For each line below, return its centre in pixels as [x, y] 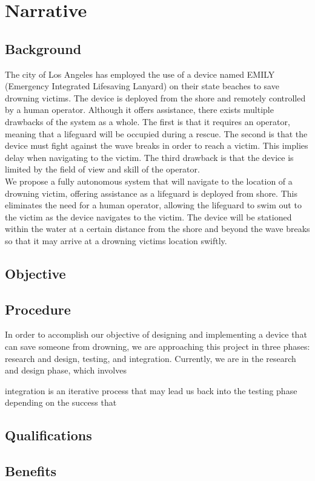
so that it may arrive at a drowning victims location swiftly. [116, 240]
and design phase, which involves [66, 370]
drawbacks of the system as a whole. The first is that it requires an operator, [148, 121]
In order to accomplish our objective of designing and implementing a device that [156, 334]
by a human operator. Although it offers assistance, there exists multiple [139, 110]
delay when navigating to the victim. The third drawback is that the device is [149, 157]
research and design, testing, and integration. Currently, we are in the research [151, 358]
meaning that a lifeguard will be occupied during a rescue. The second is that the [156, 133]
